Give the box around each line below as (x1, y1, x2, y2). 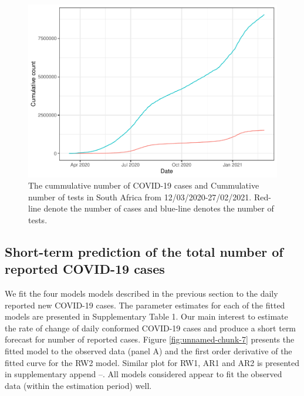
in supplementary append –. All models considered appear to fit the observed (5, 368, 282, 380)
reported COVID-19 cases (5, 260, 165, 278)
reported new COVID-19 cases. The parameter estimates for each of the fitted (5, 298, 285, 311)
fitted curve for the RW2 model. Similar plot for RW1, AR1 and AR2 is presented (5, 356, 300, 368)
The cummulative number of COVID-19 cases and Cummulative (28, 179, 259, 192)
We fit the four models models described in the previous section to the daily (5, 287, 278, 300)
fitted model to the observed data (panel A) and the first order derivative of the (5, 345, 292, 357)
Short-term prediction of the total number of (5, 242, 283, 260)
